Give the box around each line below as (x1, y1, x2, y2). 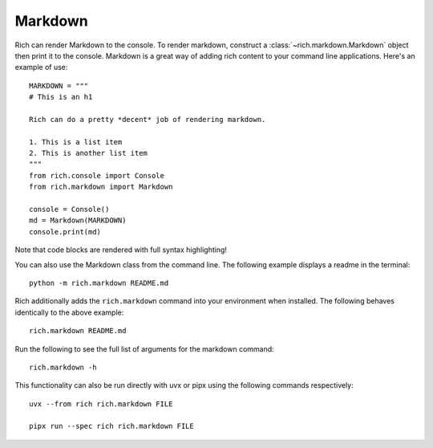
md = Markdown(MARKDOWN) (29, 216, 127, 225)
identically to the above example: (14, 307, 124, 317)
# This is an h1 (29, 92, 93, 102)
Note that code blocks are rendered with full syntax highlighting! (14, 245, 228, 255)
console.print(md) (29, 227, 102, 236)
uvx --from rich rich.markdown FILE (29, 399, 173, 409)
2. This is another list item (29, 149, 148, 158)
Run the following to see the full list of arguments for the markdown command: (14, 344, 274, 353)
